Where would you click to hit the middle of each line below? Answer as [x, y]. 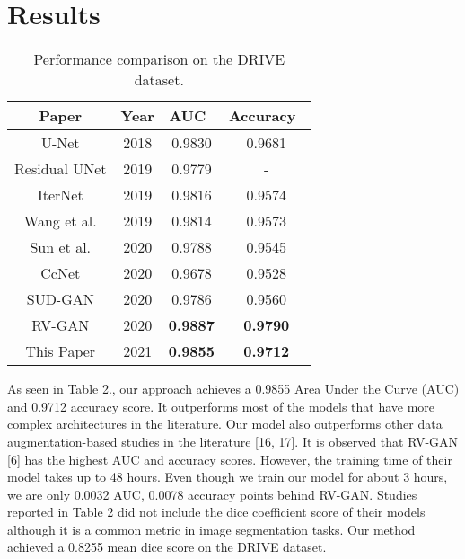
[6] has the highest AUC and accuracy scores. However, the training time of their [230, 459]
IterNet [60, 195]
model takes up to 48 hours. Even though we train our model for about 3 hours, [228, 477]
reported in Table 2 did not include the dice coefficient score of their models [216, 512]
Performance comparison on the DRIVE [159, 59]
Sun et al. [61, 247]
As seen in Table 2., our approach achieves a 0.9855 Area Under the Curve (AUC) [233, 389]
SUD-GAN [60, 299]
